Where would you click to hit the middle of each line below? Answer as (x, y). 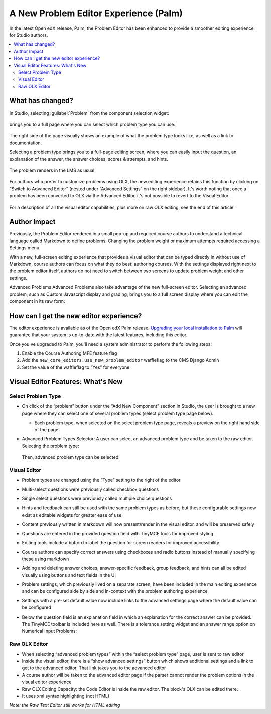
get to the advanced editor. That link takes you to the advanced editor (94, 668)
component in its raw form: (37, 301)
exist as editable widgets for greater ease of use (72, 515)
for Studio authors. (29, 35)
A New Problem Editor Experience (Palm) (96, 13)
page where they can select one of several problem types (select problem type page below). (118, 413)
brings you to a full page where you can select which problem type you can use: (92, 124)
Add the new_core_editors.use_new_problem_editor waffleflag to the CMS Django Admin (120, 360)
